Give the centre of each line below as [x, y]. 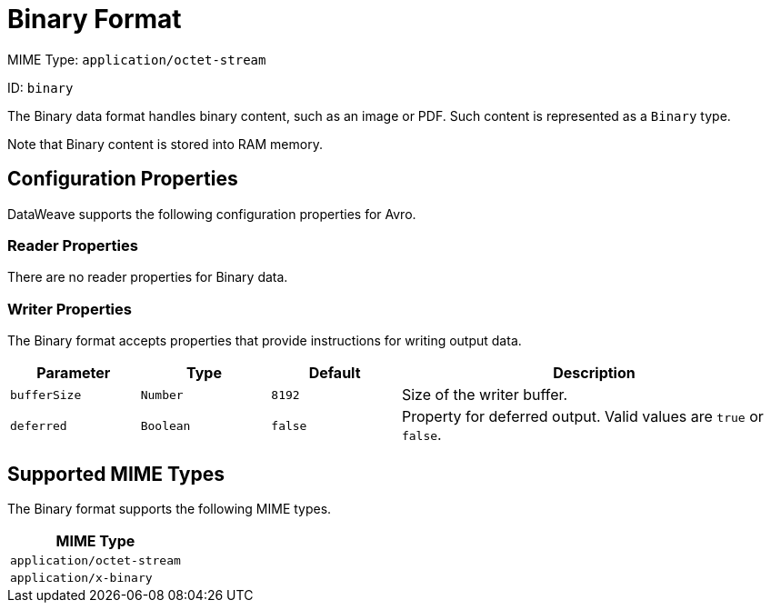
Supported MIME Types [116, 474]
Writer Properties [70, 309]
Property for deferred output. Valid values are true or [582, 417]
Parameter [74, 373]
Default [335, 373]
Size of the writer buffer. [485, 395]
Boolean [165, 425]
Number [162, 395]
